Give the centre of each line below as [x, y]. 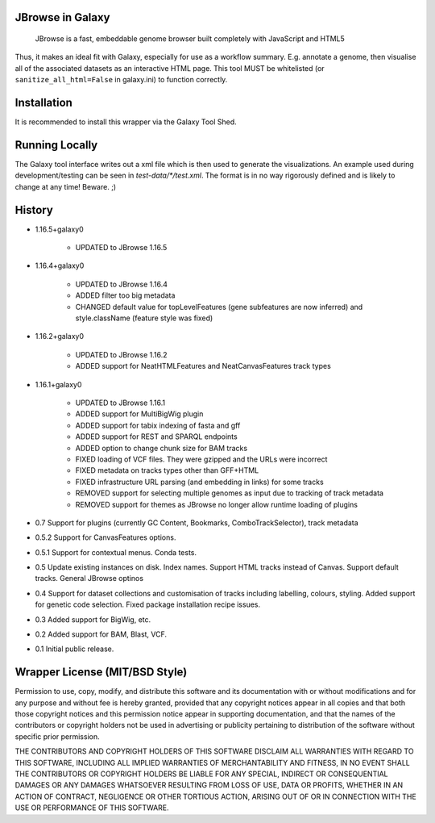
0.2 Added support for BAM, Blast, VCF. [101, 634]
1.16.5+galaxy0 [59, 229]
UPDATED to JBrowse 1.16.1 [120, 403]
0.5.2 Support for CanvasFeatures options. [106, 537]
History [34, 210]
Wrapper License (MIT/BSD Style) [101, 673]
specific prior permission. [57, 736]
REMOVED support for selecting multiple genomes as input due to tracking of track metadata [230, 493]
